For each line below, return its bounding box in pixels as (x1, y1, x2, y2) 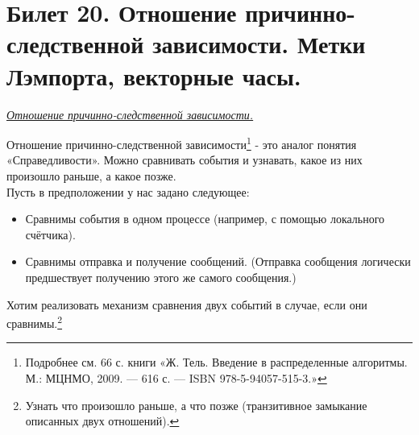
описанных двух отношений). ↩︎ (25, 412, 180, 429)
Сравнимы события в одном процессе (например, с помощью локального (25, 210, 385, 227)
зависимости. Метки (152, 27, 366, 60)
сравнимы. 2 (6, 313, 63, 331)
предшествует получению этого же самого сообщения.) (25, 268, 297, 285)
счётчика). (25, 226, 76, 242)
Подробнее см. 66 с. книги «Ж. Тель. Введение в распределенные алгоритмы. (25, 354, 408, 371)
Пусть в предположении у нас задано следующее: (6, 183, 250, 200)
